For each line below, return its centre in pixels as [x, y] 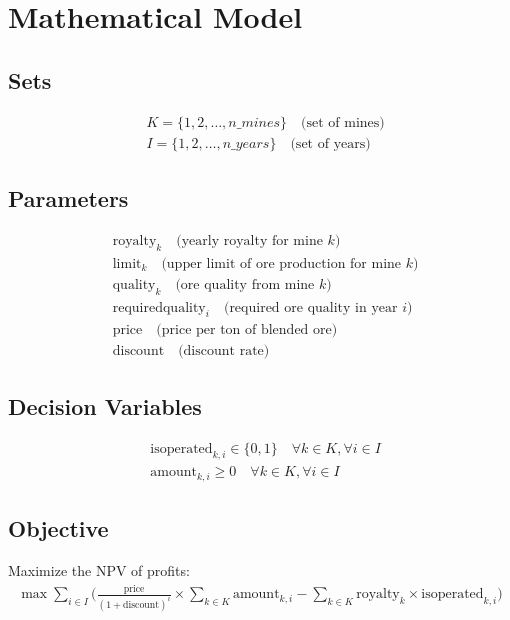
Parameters [68, 198]
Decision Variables [105, 405]
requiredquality [159, 307]
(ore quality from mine [245, 284]
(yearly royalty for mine [249, 240]
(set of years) [330, 143]
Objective [58, 528]
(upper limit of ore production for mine [281, 263]
